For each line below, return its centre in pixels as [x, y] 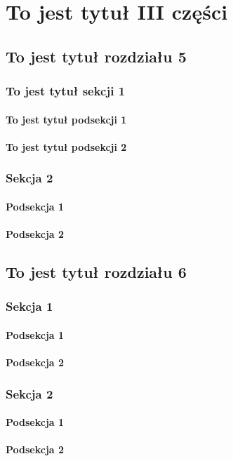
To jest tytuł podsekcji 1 [66, 119]
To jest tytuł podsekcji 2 [66, 146]
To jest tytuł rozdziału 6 [96, 271]
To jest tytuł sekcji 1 [66, 91]
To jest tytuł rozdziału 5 [96, 56]
